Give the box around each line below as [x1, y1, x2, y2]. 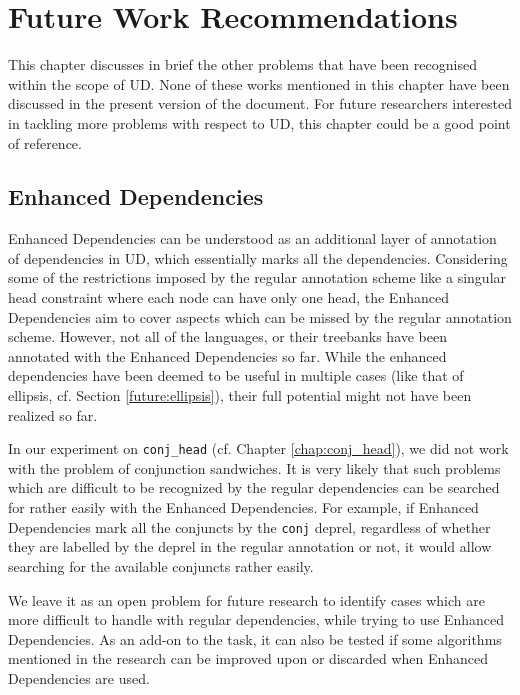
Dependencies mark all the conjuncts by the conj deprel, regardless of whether [8, 516, 491, 537]
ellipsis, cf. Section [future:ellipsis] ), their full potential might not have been [8, 385, 472, 406]
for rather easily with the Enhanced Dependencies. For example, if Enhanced [8, 497, 479, 518]
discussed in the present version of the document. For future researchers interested [8, 93, 512, 114]
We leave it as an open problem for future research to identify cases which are [8, 589, 485, 610]
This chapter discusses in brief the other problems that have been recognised [8, 54, 477, 75]
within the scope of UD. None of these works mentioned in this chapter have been [8, 73, 510, 94]
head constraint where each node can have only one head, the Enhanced [8, 287, 449, 308]
